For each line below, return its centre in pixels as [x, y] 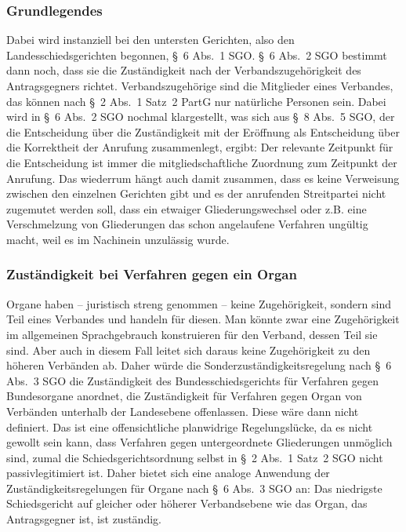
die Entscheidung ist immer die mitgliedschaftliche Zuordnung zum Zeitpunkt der [202, 162]
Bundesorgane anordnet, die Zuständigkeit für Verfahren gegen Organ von [184, 396]
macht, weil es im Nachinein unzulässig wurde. [118, 239]
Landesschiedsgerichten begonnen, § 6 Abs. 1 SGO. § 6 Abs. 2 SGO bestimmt [197, 55]
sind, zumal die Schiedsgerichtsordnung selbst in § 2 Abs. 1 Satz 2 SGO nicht [195, 457]
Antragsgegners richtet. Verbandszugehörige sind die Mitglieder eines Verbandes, [200, 86]
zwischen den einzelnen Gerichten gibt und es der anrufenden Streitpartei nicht [196, 193]
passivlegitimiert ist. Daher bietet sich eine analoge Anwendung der [168, 473]
